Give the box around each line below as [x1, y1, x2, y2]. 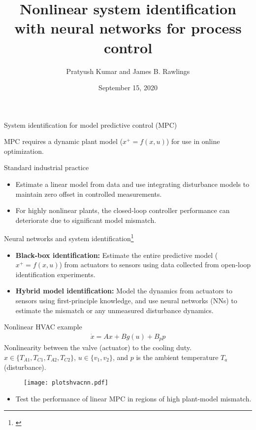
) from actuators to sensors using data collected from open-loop [59, 259, 251, 270]
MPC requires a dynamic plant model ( [4, 136, 123, 146]
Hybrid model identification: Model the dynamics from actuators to [15, 286, 232, 296]
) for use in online [166, 136, 220, 146]
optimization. [4, 145, 44, 156]
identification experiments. [15, 269, 96, 279]
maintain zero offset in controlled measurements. [15, 188, 162, 199]
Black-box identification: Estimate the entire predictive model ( [15, 250, 218, 260]
